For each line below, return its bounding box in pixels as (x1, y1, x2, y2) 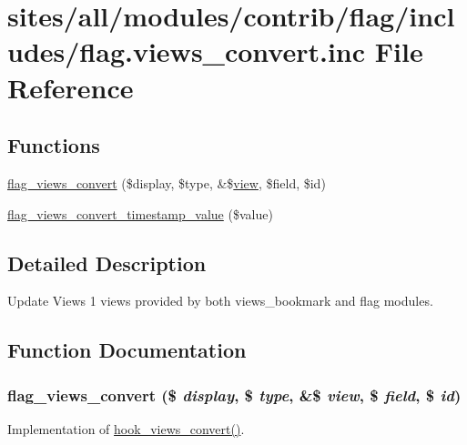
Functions (7, 131, 100, 159)
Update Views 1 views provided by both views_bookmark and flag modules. (7, 291, 433, 310)
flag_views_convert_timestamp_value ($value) (7, 204, 273, 223)
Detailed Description (7, 248, 207, 277)
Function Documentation (7, 336, 247, 364)
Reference (7, 68, 134, 106)
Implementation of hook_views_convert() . (7, 419, 245, 438)
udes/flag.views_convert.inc (7, 33, 366, 70)
